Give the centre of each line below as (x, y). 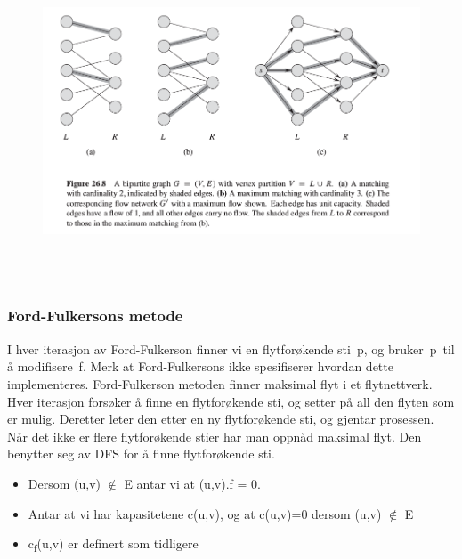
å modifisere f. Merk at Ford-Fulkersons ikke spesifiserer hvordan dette (200, 366)
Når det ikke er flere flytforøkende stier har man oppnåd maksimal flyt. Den (215, 436)
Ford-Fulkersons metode (95, 316)
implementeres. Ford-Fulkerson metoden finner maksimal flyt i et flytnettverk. (220, 383)
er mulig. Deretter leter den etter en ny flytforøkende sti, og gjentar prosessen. (221, 419)
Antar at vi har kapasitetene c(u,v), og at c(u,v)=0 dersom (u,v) (205, 513)
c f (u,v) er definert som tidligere (113, 544)
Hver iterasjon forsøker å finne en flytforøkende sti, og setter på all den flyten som (231, 401)
